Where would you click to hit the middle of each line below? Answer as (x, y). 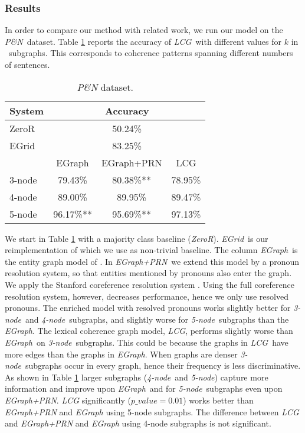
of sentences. (27, 64)
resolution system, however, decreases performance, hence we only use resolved (147, 296)
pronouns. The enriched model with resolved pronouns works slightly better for (148, 308)
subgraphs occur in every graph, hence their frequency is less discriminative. (163, 365)
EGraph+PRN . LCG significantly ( (68, 400)
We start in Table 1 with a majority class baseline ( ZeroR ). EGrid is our (137, 238)
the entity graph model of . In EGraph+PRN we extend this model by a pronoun (152, 261)
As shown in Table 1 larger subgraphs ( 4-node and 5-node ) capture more (137, 377)
